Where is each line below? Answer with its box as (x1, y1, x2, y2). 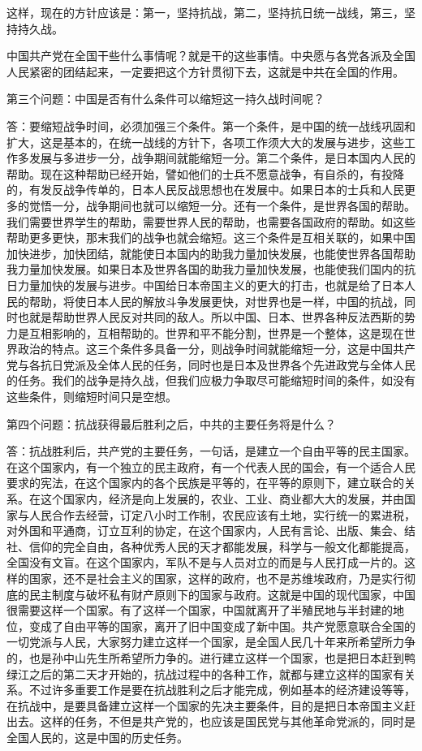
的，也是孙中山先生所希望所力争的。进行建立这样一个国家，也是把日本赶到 (6, 649, 404, 666)
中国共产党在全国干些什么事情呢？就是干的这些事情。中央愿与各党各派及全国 (6, 47, 416, 64)
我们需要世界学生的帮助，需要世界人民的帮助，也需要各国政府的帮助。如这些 (6, 213, 416, 230)
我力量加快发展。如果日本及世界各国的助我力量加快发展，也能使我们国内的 (6, 261, 404, 278)
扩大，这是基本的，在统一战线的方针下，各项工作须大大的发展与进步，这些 (6, 133, 404, 150)
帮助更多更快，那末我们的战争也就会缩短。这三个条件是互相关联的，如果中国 (6, 229, 416, 246)
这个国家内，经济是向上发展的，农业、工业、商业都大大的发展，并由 (40, 490, 404, 507)
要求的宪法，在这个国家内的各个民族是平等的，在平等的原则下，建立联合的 (6, 474, 404, 491)
